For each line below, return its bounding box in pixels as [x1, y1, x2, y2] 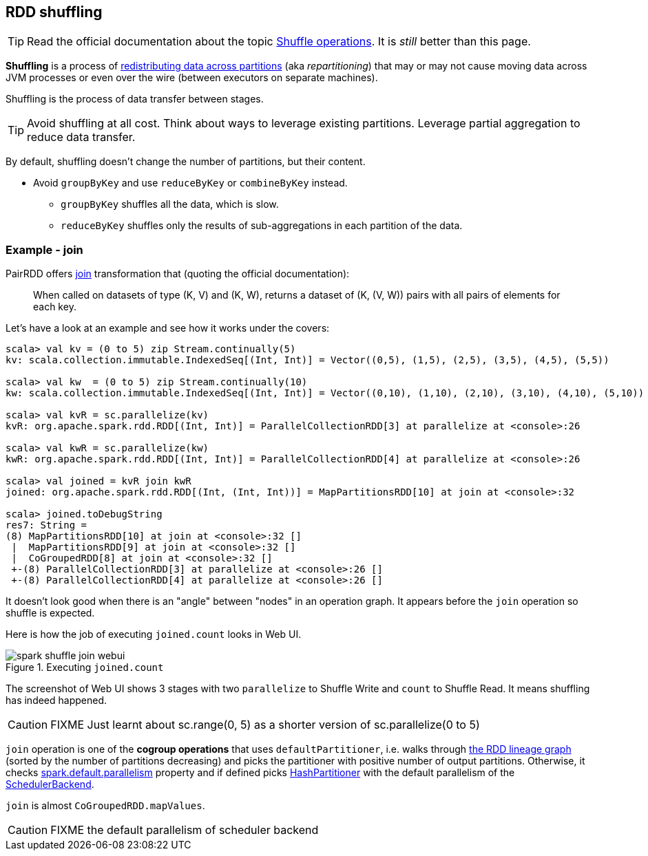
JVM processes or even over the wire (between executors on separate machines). [6, 72, 378, 84]
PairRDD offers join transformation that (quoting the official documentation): [6, 268, 350, 280]
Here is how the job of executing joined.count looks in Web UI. [6, 628, 302, 641]
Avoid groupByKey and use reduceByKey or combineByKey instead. [33, 177, 348, 189]
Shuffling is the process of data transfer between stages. [6, 93, 264, 105]
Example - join [6, 242, 83, 257]
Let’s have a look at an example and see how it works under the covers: [6, 322, 330, 334]
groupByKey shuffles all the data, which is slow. [61, 198, 279, 211]
